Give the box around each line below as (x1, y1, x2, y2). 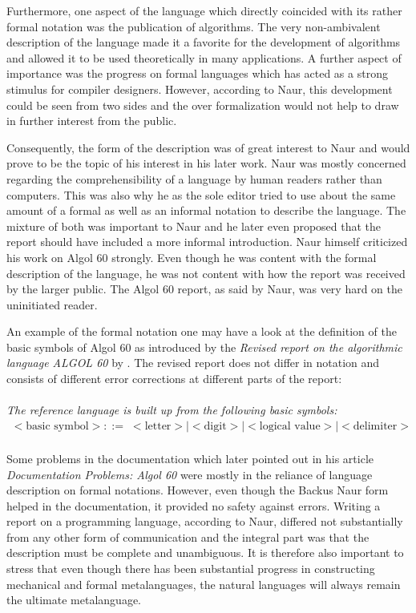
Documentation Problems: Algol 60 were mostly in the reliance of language (6, 466, 373, 482)
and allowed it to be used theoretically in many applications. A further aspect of (6, 49, 402, 66)
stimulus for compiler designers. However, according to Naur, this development (6, 80, 393, 97)
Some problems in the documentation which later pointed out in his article (6, 450, 374, 466)
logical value (259, 420, 321, 432)
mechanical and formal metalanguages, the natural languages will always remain (6, 575, 401, 592)
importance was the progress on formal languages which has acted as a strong (6, 65, 388, 82)
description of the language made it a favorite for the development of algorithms (6, 34, 401, 50)
